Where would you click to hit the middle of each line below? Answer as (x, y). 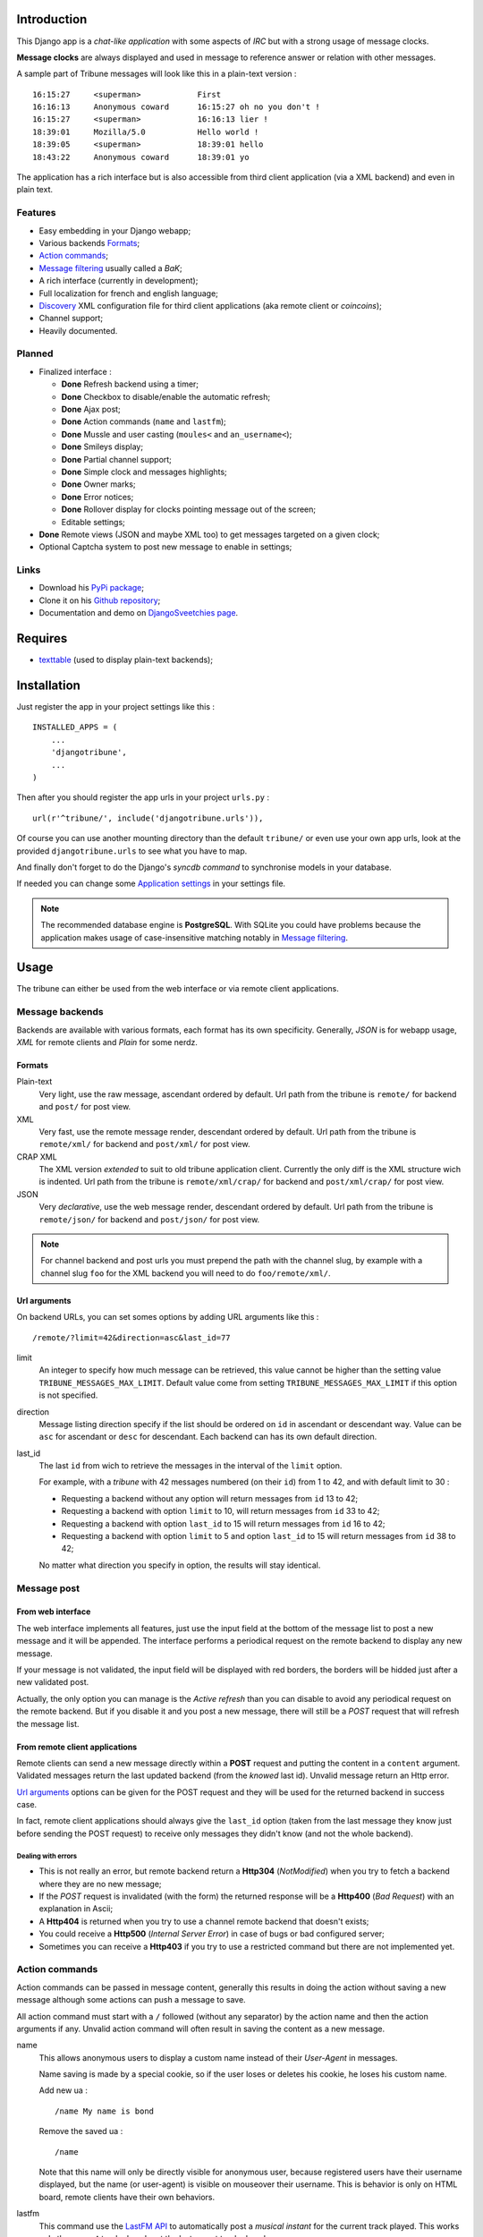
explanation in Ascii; (76, 1909)
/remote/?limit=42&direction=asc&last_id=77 (132, 1337)
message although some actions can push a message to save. (131, 2000)
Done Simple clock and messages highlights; (144, 472)
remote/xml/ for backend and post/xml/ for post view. (144, 1144)
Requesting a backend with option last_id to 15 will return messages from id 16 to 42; (223, 1523)
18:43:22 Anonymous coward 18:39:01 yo (141, 157)
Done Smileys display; (102, 447)
